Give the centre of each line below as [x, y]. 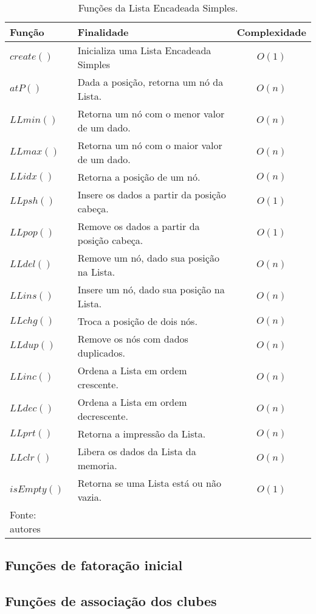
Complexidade [271, 32]
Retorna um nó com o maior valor [150, 145]
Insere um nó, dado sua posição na [151, 289]
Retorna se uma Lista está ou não [149, 483]
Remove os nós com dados [133, 339]
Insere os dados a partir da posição [152, 194]
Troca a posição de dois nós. [137, 321]
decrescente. [103, 416]
